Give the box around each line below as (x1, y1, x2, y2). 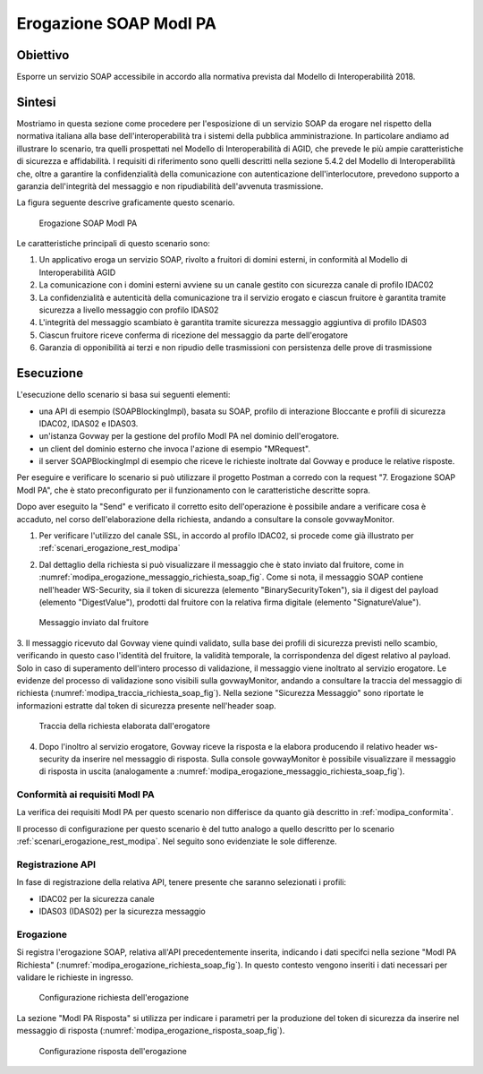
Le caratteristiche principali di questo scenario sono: (16, 238, 210, 249)
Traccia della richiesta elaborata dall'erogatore (38, 721, 210, 732)
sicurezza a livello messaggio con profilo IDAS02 (38, 305, 219, 315)
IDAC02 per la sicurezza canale (38, 893, 156, 904)
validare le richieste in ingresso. (16, 972, 134, 983)
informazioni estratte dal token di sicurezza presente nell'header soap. (16, 700, 276, 711)
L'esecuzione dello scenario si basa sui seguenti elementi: (16, 390, 231, 400)
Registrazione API (16, 858, 97, 871)
